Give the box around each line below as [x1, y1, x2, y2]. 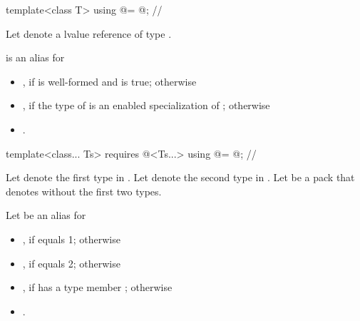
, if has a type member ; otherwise [22, 280, 173, 295]
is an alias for [6, 50, 65, 65]
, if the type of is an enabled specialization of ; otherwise [22, 98, 270, 113]
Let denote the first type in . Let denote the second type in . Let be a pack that [6, 170, 355, 185]
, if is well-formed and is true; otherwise [22, 73, 197, 88]
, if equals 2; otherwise [22, 255, 120, 270]
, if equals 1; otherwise [22, 231, 120, 246]
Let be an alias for [6, 208, 86, 223]
